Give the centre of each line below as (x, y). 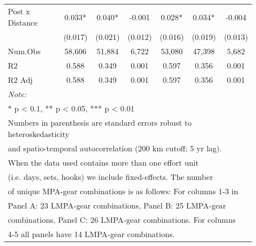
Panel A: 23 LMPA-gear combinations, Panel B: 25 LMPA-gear (117, 205)
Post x (19, 11)
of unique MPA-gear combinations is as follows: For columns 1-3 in (123, 191)
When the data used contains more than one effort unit (103, 162)
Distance (23, 22)
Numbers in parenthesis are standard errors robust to (100, 123)
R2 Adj (20, 80)
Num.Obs (24, 51)
